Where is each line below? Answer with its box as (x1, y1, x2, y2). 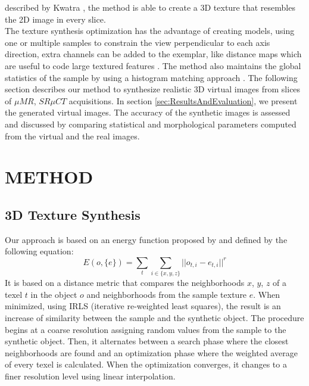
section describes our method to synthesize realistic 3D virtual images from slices (5, 83, 301, 95)
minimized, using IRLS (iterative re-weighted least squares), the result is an (5, 300, 281, 312)
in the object (30, 288, 77, 300)
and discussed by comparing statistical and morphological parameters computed (5, 117, 296, 130)
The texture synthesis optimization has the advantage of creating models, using (5, 24, 295, 37)
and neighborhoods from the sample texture (86, 288, 247, 300)
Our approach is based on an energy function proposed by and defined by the (5, 233, 288, 245)
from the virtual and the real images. (5, 129, 140, 142)
